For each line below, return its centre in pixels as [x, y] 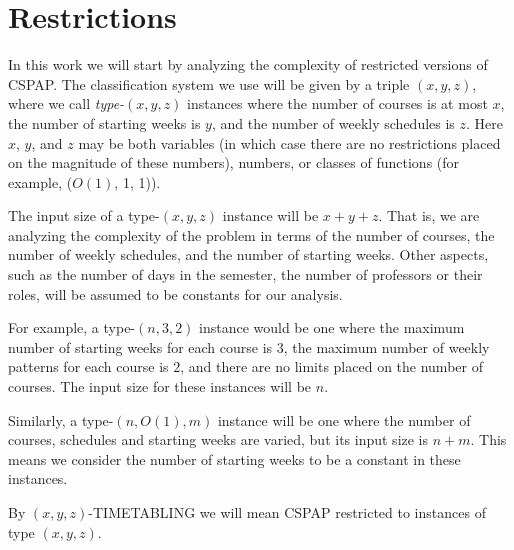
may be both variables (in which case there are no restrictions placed [289, 142]
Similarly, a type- [61, 419]
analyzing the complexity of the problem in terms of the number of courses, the [251, 234]
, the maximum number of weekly [386, 346]
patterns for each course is [88, 366]
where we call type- [66, 103]
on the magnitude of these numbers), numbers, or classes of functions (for [234, 162]
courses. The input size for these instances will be [160, 386]
